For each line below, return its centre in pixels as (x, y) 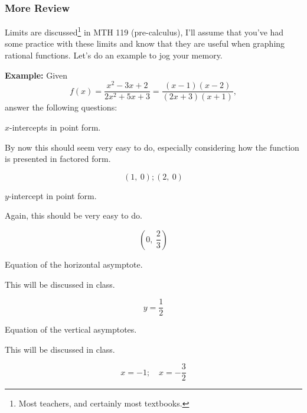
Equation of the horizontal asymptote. (74, 264)
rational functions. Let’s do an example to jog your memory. (114, 55)
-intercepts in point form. (55, 127)
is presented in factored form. (58, 159)
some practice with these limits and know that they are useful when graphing (145, 43)
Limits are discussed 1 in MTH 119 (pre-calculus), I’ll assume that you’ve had (144, 31)
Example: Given (36, 75)
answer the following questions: (61, 107)
